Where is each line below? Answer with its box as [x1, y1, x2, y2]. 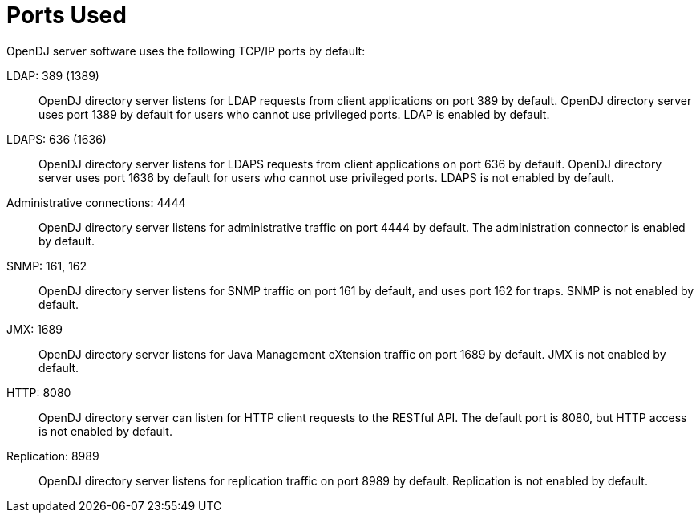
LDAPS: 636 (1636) [6, 132, 107, 146]
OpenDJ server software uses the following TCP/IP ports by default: [6, 43, 366, 58]
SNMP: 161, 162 [6, 258, 87, 273]
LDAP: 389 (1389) [6, 68, 99, 83]
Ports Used [6, 2, 127, 29]
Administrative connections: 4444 [6, 195, 186, 209]
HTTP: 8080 [6, 385, 71, 399]
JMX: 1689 [6, 322, 63, 336]
